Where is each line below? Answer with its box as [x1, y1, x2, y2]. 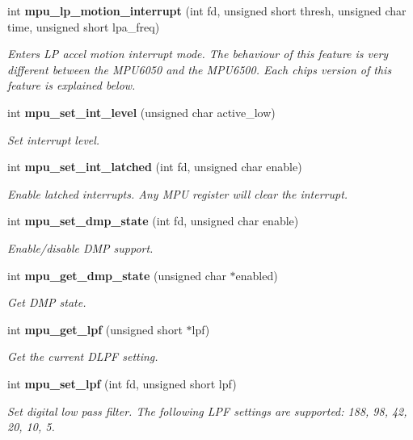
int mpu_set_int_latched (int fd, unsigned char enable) [7, 158, 302, 175]
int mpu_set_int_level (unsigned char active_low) [7, 103, 276, 120]
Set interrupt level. [7, 131, 100, 148]
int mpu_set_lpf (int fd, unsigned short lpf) [7, 375, 237, 392]
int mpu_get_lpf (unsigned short [7, 321, 183, 337]
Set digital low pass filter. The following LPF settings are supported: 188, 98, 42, [7, 402, 407, 419]
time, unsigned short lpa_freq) [7, 18, 160, 35]
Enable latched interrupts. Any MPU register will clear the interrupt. [7, 185, 348, 202]
